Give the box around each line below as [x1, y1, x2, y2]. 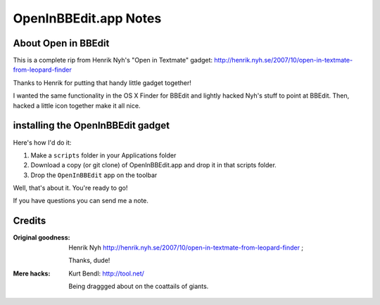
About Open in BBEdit [13, 37, 110, 49]
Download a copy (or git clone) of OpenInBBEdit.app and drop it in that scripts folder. [30, 161, 277, 169]
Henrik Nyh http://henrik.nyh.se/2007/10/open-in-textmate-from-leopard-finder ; [68, 243, 304, 252]
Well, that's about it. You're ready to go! [13, 183, 128, 193]
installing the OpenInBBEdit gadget [13, 119, 170, 131]
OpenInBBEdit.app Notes [13, 11, 162, 26]
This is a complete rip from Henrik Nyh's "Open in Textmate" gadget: [13, 56, 213, 65]
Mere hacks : [13, 269, 51, 278]
